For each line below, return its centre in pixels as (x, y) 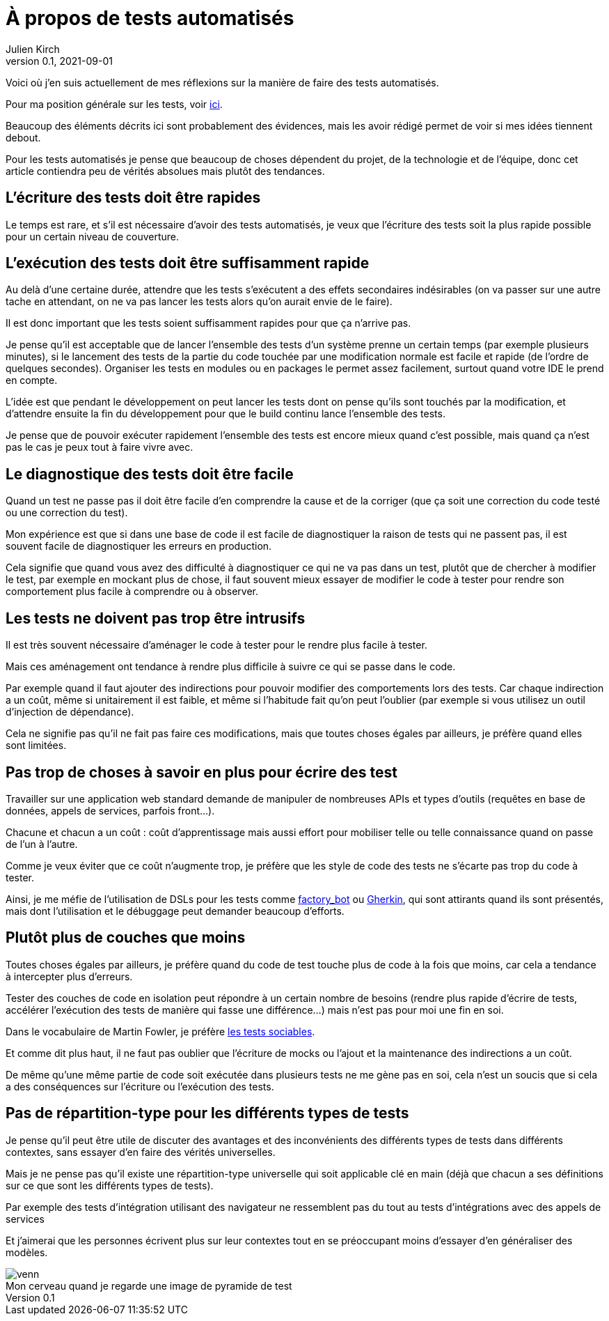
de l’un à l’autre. (42, 844)
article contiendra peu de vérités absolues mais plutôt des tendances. (165, 171)
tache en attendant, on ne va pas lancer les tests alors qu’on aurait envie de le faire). (199, 302)
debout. (23, 137)
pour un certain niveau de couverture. (93, 236)
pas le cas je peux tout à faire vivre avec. (100, 447)
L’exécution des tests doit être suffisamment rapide (188, 263)
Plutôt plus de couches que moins (126, 938)
